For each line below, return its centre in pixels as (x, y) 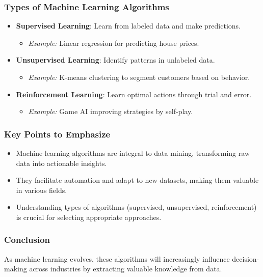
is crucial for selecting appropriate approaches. (89, 217)
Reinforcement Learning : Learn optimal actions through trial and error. (134, 94)
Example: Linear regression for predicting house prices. (114, 43)
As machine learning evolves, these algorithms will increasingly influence (117, 258)
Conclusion (27, 240)
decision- (246, 258)
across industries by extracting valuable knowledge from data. (126, 269)
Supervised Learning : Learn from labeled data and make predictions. (128, 26)
